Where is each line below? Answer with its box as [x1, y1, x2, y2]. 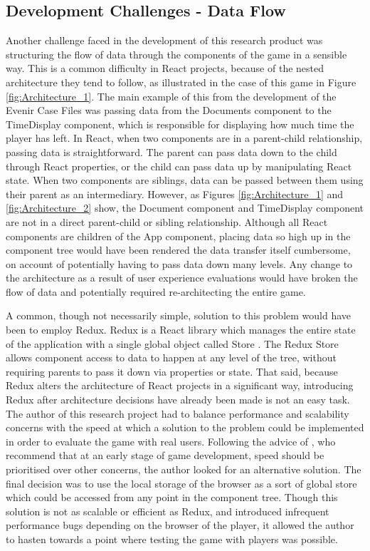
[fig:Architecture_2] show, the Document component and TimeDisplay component [6, 200, 364, 215]
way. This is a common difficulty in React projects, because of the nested [6, 61, 324, 76]
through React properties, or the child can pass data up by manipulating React [6, 158, 352, 173]
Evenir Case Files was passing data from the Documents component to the [6, 103, 332, 118]
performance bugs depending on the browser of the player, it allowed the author [6, 517, 354, 532]
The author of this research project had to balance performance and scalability [6, 406, 349, 421]
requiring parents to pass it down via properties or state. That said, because [6, 364, 338, 379]
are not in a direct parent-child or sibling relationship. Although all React [6, 214, 328, 229]
